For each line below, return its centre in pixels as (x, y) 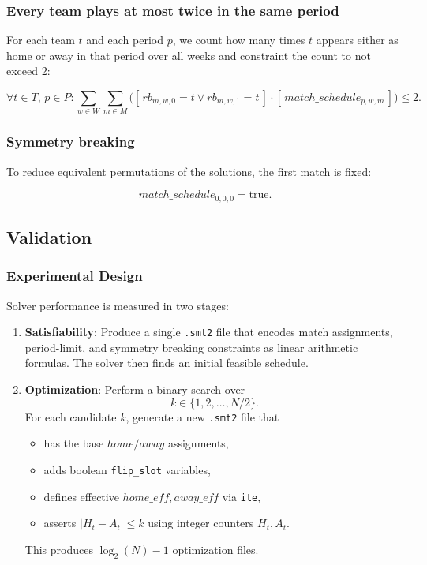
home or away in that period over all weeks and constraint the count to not (189, 55)
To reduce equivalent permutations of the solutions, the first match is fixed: (189, 171)
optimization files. (215, 549)
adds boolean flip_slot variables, (127, 469)
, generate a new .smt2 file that (202, 416)
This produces (59, 549)
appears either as (357, 40)
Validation (49, 236)
